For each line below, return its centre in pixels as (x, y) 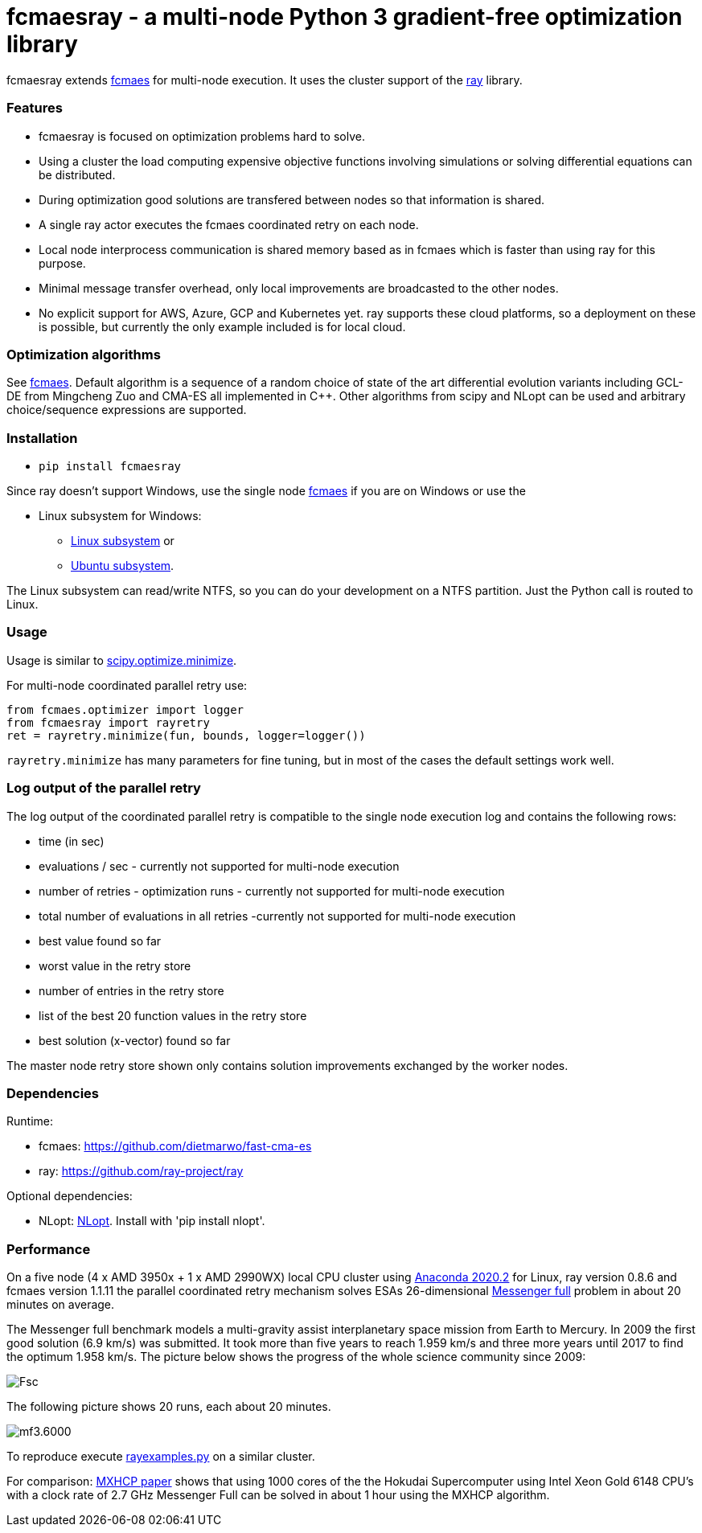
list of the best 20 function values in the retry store (173, 1015)
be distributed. (77, 174)
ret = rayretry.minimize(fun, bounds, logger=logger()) (186, 735)
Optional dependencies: (70, 1196)
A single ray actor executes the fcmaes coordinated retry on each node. (229, 224)
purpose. (62, 263)
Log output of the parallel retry (104, 788)
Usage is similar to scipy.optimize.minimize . (122, 660)
